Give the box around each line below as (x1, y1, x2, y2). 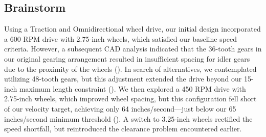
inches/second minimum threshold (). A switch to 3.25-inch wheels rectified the (4, 113, 253, 124)
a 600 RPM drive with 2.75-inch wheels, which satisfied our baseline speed (4, 33, 237, 44)
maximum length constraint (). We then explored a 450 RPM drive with (19, 83, 246, 94)
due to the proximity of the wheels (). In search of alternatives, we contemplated (4, 63, 257, 74)
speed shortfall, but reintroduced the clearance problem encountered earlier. (4, 123, 242, 134)
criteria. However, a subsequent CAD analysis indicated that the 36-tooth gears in (4, 43, 262, 54)
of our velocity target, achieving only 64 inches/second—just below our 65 (4, 103, 236, 114)
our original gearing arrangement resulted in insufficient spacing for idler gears (4, 53, 250, 64)
